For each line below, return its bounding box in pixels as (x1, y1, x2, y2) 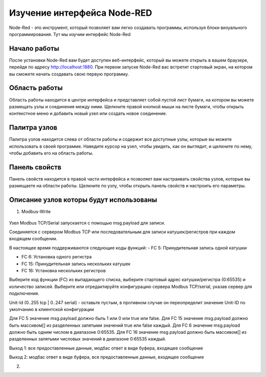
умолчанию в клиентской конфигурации (9, 306, 95, 312)
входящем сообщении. (9, 236, 58, 242)
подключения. (9, 290, 39, 296)
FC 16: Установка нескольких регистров (21, 267, 106, 273)
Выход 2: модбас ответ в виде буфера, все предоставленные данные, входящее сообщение (9, 354, 204, 360)
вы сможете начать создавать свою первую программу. (9, 71, 129, 77)
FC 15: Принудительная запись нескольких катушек (21, 261, 131, 267)
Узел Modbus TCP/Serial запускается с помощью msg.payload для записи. (9, 220, 166, 226)
